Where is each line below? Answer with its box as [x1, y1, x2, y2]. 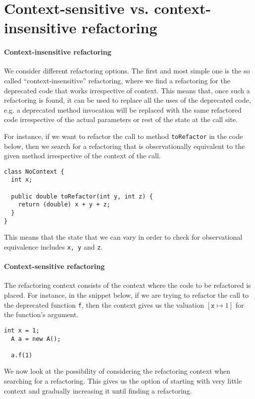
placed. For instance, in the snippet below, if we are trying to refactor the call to [4, 290, 249, 300]
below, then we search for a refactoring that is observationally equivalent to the [4, 140, 245, 151]
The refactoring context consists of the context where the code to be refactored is [4, 280, 251, 290]
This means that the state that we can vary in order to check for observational [4, 232, 243, 242]
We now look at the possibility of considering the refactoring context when [4, 366, 230, 376]
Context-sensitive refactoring [4, 261, 105, 271]
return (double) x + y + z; [18, 201, 110, 208]
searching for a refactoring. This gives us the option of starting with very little [4, 376, 242, 386]
